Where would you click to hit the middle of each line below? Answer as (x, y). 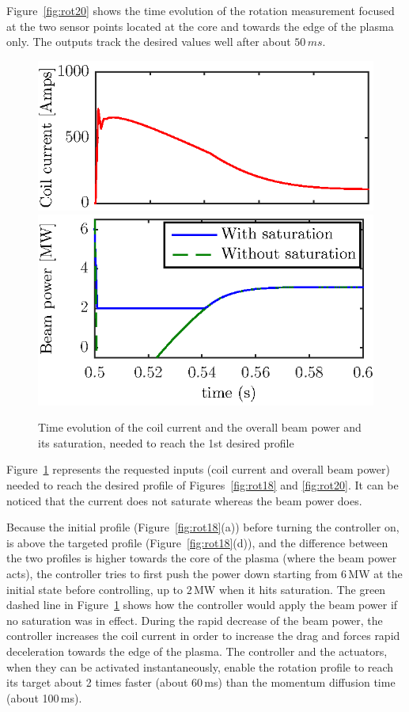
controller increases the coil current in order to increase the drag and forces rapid (203, 636)
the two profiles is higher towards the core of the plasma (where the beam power (202, 558)
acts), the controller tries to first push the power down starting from (172, 573)
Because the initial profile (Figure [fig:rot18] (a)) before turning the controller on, (203, 527)
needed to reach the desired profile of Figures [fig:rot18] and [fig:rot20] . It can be (203, 484)
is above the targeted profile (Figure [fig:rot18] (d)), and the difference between (197, 542)
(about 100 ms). (44, 697)
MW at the (375, 573)
